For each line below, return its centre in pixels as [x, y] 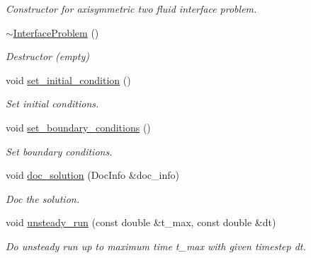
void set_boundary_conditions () [78, 127]
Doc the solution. [43, 198]
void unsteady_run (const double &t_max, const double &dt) [141, 222]
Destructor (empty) [47, 56]
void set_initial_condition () [68, 80]
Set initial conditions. [52, 104]
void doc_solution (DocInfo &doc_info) [92, 175]
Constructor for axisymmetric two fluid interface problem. [131, 8]
